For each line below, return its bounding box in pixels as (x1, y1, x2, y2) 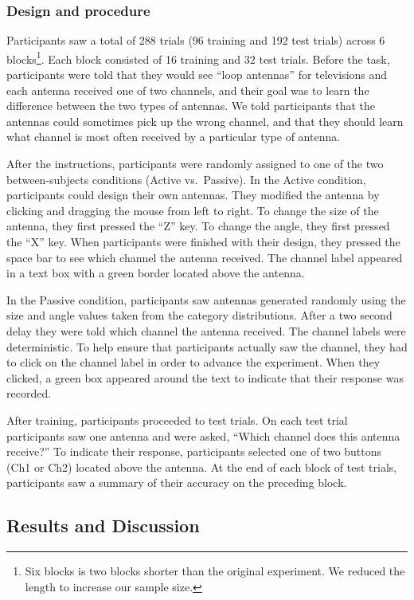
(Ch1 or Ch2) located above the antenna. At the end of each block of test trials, (6, 458, 397, 475)
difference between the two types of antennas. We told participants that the (6, 97, 376, 114)
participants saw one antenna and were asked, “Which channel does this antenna (6, 427, 400, 444)
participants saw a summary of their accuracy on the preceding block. (6, 474, 347, 491)
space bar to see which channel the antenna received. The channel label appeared (6, 249, 403, 265)
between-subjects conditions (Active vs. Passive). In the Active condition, (6, 171, 366, 187)
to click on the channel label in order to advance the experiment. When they (6, 354, 381, 371)
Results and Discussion (6, 513, 200, 538)
